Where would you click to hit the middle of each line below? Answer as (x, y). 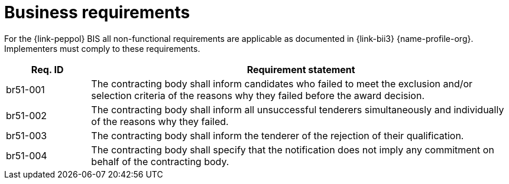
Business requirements (97, 12)
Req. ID (47, 69)
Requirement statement (301, 69)
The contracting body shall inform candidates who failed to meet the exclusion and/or (282, 83)
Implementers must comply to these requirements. (102, 48)
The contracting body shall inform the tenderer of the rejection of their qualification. (278, 135)
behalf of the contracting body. (160, 161)
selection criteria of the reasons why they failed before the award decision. (258, 95)
